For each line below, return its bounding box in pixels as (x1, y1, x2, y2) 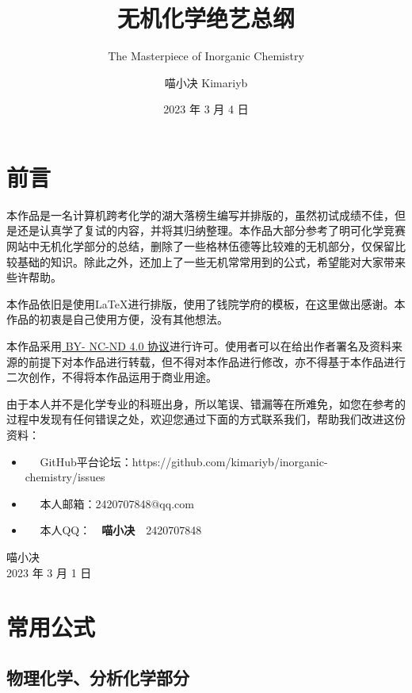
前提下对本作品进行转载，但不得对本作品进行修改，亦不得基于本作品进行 (28, 353, 406, 369)
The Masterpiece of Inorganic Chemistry (108, 48, 304, 64)
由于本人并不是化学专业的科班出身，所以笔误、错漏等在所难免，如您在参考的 (6, 395, 406, 412)
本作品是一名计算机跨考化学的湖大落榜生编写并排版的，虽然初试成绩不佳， (6, 206, 395, 223)
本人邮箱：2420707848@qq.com (40, 495, 194, 511)
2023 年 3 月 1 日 (6, 564, 92, 580)
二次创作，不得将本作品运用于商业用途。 (6, 369, 217, 385)
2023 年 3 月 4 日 (163, 101, 249, 117)
